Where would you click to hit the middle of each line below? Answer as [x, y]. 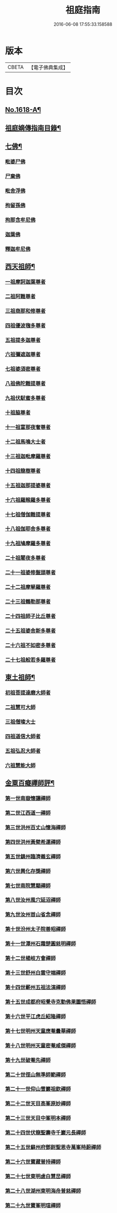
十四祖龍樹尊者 [23, 470]
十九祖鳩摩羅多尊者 [28, 543]
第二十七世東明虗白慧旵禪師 [38, 1176]
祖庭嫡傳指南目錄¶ [33, 128]
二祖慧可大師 [20, 707]
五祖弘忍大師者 [23, 751]
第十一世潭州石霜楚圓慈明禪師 [41, 944]
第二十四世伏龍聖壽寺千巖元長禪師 [46, 1133]
